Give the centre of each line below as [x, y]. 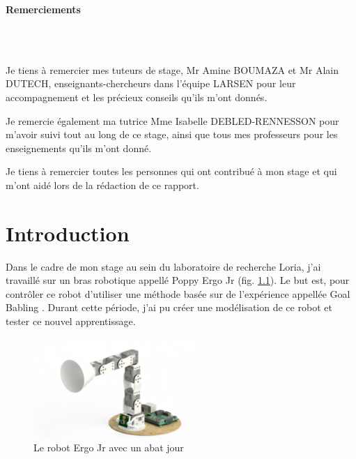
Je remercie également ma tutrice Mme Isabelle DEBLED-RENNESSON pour [172, 120]
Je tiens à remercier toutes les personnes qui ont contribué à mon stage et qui [171, 171]
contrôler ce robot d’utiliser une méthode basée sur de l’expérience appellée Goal [178, 293]
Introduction [68, 233]
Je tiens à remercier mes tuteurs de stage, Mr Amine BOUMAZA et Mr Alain [172, 69]
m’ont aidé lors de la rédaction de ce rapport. [102, 185]
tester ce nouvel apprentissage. [71, 321]
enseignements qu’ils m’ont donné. [79, 148]
